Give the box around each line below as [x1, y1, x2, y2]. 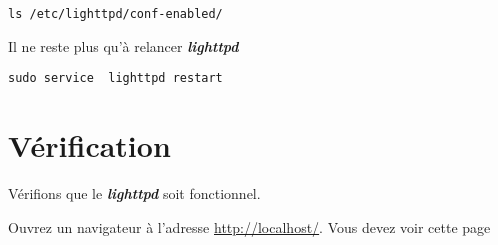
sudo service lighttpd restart [8, 71, 223, 86]
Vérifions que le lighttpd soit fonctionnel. [8, 183, 261, 204]
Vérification [8, 125, 171, 166]
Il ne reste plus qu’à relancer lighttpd [8, 35, 239, 56]
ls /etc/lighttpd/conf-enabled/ [8, 7, 223, 21]
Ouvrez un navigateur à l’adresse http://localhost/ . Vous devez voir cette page [8, 216, 491, 237]
